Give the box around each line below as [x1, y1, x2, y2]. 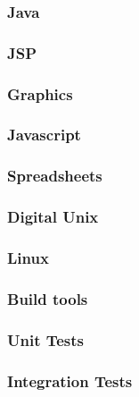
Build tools [7, 287, 88, 309]
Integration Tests [7, 369, 133, 392]
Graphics [7, 82, 73, 105]
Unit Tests [7, 328, 85, 351]
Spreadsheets [7, 165, 102, 187]
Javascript [7, 123, 81, 146]
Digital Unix [7, 206, 99, 228]
